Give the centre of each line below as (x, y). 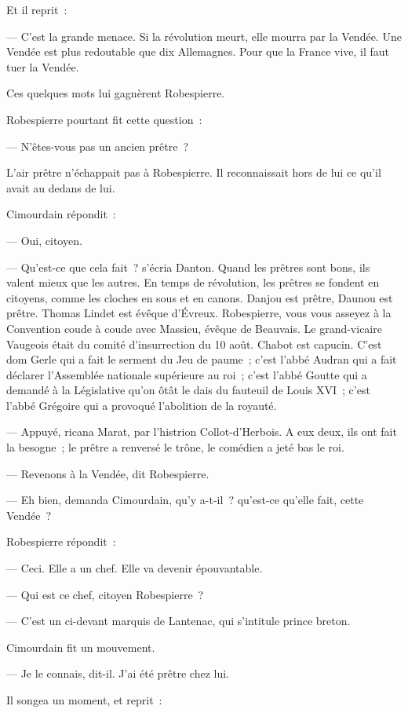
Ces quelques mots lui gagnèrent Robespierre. (116, 93)
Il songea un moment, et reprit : (84, 700)
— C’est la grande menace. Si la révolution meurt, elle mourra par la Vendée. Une (204, 36)
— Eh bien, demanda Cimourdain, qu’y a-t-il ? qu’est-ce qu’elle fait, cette (185, 500)
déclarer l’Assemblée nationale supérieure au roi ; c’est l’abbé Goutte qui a (187, 374)
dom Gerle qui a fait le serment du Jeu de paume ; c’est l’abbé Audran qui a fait (202, 359)
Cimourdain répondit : (61, 214)
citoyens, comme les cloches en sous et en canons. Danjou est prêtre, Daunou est (200, 297)
